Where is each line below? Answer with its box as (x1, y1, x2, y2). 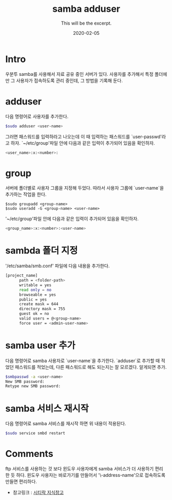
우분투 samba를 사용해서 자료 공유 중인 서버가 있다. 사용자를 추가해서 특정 (5, 71, 154, 77)
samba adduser (52, 3, 121, 15)
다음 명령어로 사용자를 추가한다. (5, 113, 69, 119)
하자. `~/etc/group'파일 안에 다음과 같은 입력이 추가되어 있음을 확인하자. (10, 139, 155, 146)
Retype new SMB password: (5, 384, 61, 389)
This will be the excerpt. (61, 20, 112, 26)
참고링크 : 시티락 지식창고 (12, 489, 64, 495)
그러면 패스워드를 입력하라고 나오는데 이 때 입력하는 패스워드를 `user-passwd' (5, 133, 162, 139)
